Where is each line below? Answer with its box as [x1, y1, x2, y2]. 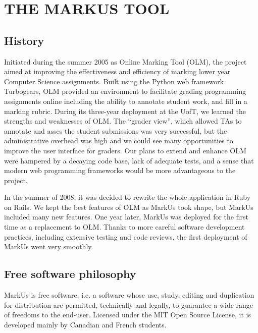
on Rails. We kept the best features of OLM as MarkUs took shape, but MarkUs [4, 201, 253, 212]
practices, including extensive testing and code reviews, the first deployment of [4, 231, 247, 242]
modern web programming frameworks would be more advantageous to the [4, 165, 236, 176]
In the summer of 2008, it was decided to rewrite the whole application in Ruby [4, 192, 251, 202]
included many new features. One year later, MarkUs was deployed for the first [4, 211, 248, 222]
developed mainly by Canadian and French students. [4, 319, 167, 329]
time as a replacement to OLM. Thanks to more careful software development [4, 221, 245, 232]
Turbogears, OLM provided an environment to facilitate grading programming [4, 86, 246, 96]
